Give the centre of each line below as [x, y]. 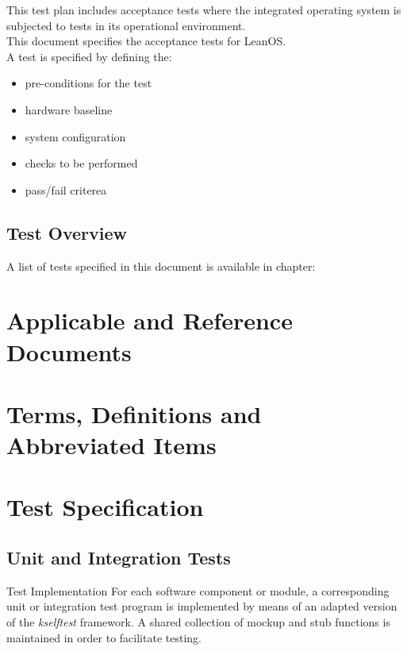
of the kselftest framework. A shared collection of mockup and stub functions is [198, 622]
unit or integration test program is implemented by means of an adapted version [202, 606]
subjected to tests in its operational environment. [126, 25]
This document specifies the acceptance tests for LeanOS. [146, 41]
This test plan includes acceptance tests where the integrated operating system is [204, 10]
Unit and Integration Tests [119, 558]
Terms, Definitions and [134, 413]
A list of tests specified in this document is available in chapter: [161, 266]
